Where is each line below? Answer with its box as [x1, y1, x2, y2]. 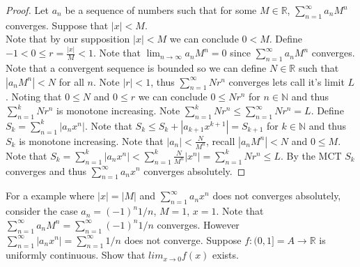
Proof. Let [6, 3, 49, 17]
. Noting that [6, 89, 62, 104]
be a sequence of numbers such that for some [65, 3, 257, 17]
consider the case [6, 204, 78, 218]
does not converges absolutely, [212, 188, 341, 203]
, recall [206, 133, 235, 148]
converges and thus [6, 163, 87, 178]
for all [58, 74, 84, 89]
